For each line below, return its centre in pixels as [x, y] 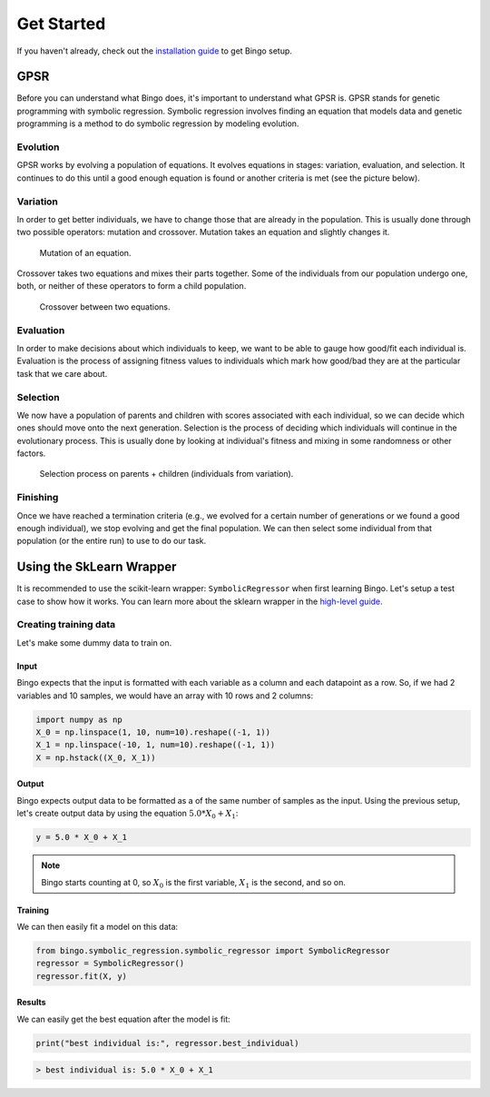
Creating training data [66, 625]
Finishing [38, 498]
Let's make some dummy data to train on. [94, 642]
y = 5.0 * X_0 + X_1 [81, 837]
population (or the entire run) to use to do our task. [112, 541]
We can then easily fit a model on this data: [98, 926]
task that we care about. [62, 373]
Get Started [61, 24]
